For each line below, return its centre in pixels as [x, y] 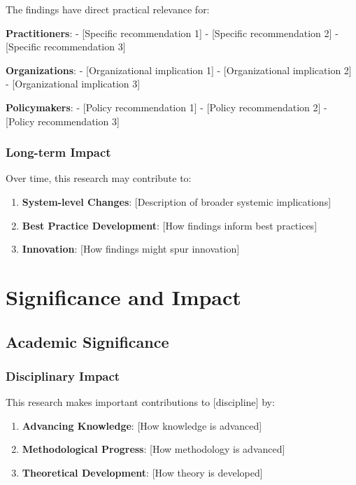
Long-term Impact [58, 152]
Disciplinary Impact [63, 375]
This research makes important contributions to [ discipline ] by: [140, 402]
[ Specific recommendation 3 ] [66, 47]
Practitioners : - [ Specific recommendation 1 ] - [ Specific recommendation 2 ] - [172, 33]
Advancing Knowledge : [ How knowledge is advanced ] [142, 425]
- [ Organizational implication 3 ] [73, 84]
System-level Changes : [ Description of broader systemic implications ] [177, 201]
